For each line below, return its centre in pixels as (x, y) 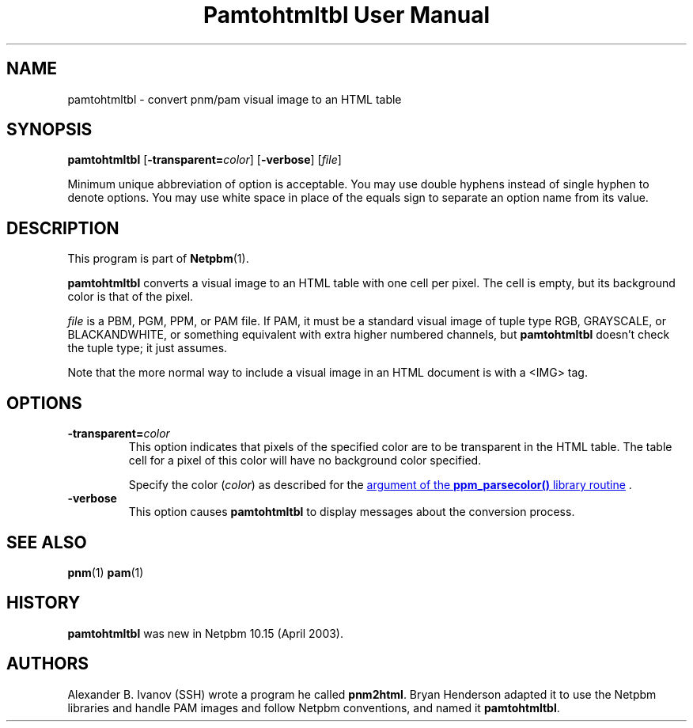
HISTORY (44, 603)
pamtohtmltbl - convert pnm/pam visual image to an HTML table (235, 99)
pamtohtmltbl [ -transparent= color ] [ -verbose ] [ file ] (204, 160)
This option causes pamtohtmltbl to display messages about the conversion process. (352, 512)
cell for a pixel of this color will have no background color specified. (305, 461)
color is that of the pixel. (131, 297)
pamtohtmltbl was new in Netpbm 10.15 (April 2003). (206, 633)
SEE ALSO (47, 542)
